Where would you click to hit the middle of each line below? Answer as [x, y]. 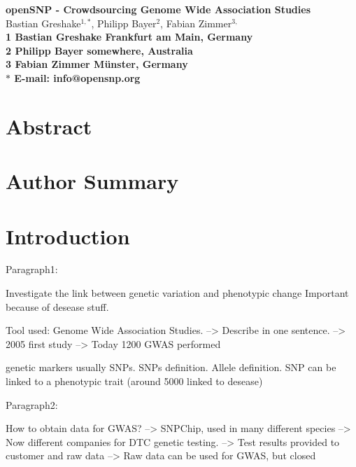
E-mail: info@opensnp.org [77, 77]
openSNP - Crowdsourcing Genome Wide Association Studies [158, 9]
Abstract [49, 126]
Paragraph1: [32, 269]
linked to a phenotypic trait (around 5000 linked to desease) [134, 381]
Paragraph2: [32, 404]
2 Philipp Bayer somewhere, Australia [99, 50]
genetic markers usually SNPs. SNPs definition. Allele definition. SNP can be [171, 367]
